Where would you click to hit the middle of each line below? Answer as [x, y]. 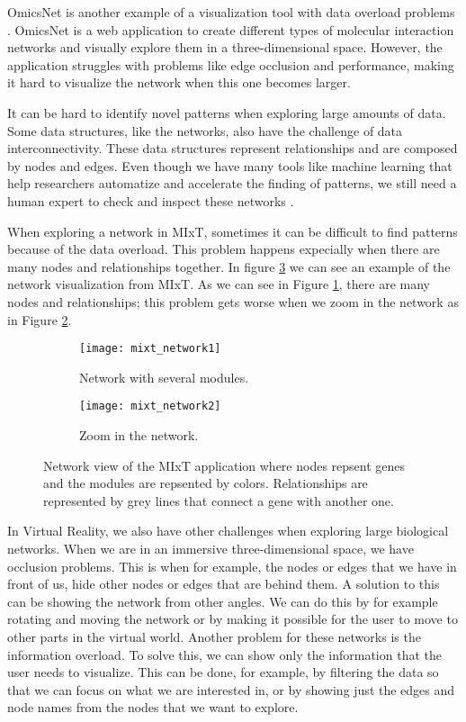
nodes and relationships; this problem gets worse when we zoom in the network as [233, 301]
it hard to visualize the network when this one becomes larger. [179, 82]
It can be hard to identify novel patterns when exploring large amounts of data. [227, 112]
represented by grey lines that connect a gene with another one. [219, 500]
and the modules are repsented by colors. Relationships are [206, 483]
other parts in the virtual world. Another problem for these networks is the [214, 636]
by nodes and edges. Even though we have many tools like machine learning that [230, 165]
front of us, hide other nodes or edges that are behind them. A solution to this [224, 584]
